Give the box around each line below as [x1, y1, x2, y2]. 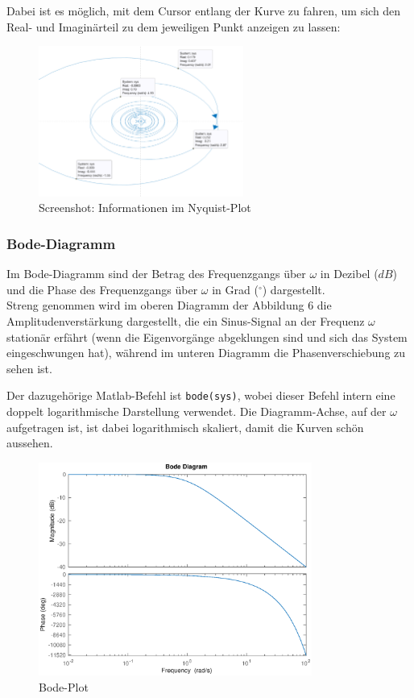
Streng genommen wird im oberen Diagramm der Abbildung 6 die [6, 297, 332, 314]
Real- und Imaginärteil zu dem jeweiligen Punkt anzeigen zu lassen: [6, 18, 341, 35]
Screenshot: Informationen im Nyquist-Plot [39, 199, 251, 216]
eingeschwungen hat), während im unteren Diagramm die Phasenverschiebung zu [6, 344, 406, 361]
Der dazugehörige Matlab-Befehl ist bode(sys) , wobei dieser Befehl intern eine [6, 387, 395, 404]
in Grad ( [212, 280, 259, 297]
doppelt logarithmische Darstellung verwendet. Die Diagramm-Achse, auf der [6, 402, 387, 419]
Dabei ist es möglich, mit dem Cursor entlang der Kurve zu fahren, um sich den [6, 2, 401, 19]
